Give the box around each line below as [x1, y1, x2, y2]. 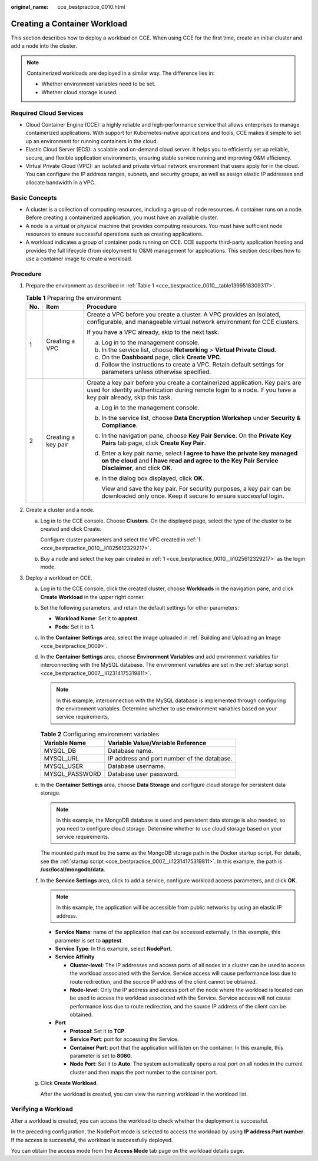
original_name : [11, 4, 49, 10]
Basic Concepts [11, 193, 57, 201]
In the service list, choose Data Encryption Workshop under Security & [101, 414, 301, 422]
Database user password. [108, 770, 179, 778]
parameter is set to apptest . [55, 937, 123, 944]
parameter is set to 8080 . [69, 1052, 132, 1060]
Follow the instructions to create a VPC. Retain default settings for [101, 360, 284, 369]
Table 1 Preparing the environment [25, 293, 121, 302]
